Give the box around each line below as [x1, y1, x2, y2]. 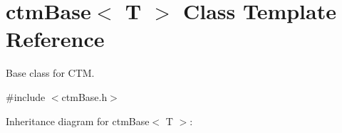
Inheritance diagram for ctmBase [6, 113, 150, 128]
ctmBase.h [61, 89, 108, 104]
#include [6, 89, 46, 104]
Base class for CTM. [6, 65, 95, 80]
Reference [6, 24, 105, 53]
